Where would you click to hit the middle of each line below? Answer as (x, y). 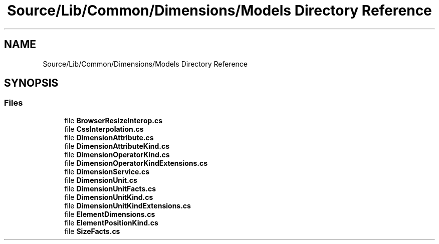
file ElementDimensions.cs (110, 214)
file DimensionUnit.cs (101, 180)
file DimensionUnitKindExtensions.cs (128, 205)
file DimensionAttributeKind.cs (117, 146)
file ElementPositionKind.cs (111, 222)
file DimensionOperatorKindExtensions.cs (136, 163)
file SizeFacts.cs (92, 231)
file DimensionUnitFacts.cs (110, 188)
